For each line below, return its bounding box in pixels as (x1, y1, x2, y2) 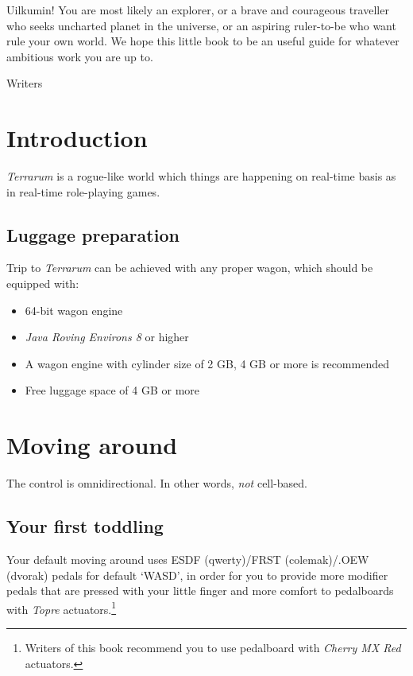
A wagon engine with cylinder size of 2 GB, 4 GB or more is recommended (25, 355, 389, 371)
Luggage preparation (6, 222, 179, 247)
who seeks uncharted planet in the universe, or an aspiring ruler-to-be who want (6, 17, 396, 33)
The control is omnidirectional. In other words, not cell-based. (6, 475, 307, 491)
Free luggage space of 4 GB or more (25, 382, 199, 398)
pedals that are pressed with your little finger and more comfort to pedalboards (6, 582, 394, 599)
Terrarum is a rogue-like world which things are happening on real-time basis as (6, 168, 396, 185)
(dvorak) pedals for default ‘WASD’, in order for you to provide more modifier (6, 566, 388, 583)
